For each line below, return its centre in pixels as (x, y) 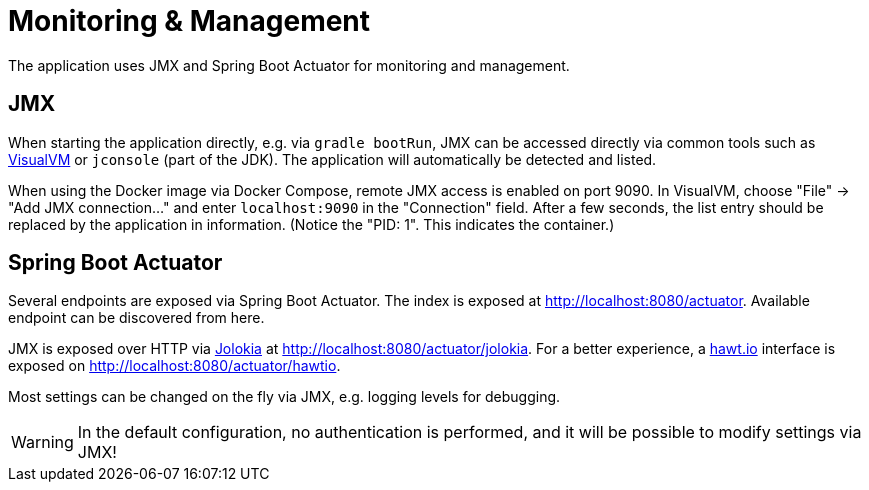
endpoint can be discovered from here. (136, 318)
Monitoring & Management (189, 21)
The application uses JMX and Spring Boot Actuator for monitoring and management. (289, 65)
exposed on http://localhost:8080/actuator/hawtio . (174, 366)
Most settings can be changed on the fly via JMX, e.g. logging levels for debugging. (284, 397)
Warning (42, 442)
